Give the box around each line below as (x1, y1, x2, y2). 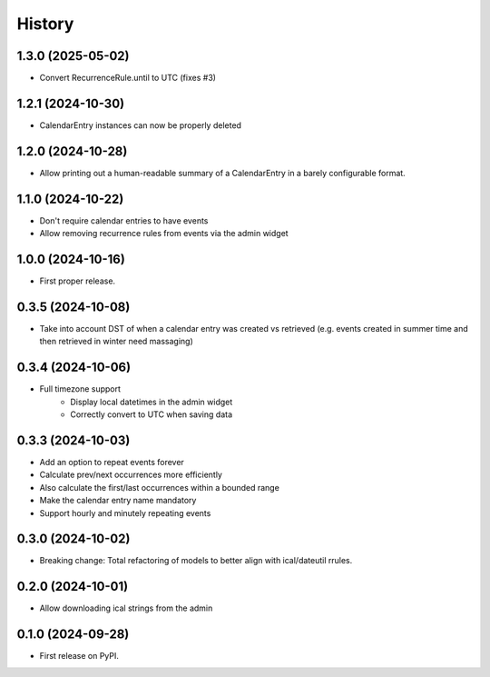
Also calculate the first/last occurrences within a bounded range (39, 482, 280, 493)
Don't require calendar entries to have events (39, 214, 209, 226)
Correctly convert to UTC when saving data (70, 409, 233, 420)
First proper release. (39, 275, 116, 286)
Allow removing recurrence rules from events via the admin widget (39, 228, 289, 239)
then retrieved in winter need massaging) (39, 336, 194, 347)
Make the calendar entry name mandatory (39, 495, 197, 506)
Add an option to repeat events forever (39, 456, 185, 467)
